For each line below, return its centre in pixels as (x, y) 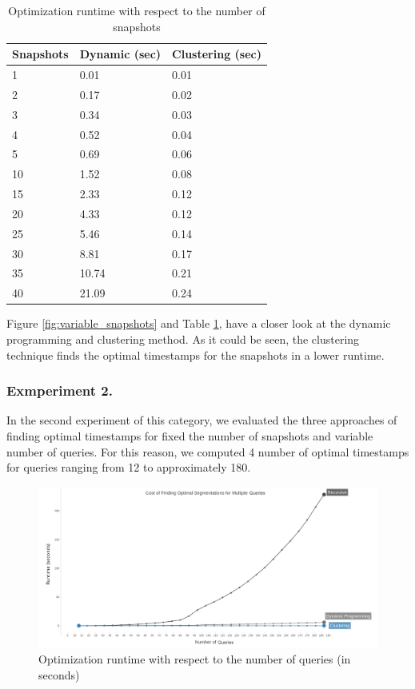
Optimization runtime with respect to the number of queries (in (195, 659)
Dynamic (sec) (120, 54)
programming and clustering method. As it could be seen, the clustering (183, 339)
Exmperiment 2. (60, 390)
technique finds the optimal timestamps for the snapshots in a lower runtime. (196, 354)
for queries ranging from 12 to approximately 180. (129, 467)
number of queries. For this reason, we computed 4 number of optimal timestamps (208, 451)
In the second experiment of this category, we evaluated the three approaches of (202, 420)
